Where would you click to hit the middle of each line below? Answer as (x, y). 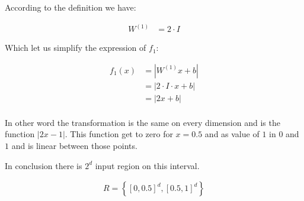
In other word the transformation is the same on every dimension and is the (143, 122)
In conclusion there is (44, 165)
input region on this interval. (147, 165)
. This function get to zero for (119, 134)
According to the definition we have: (71, 7)
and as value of (232, 134)
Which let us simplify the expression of (76, 48)
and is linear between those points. (74, 145)
